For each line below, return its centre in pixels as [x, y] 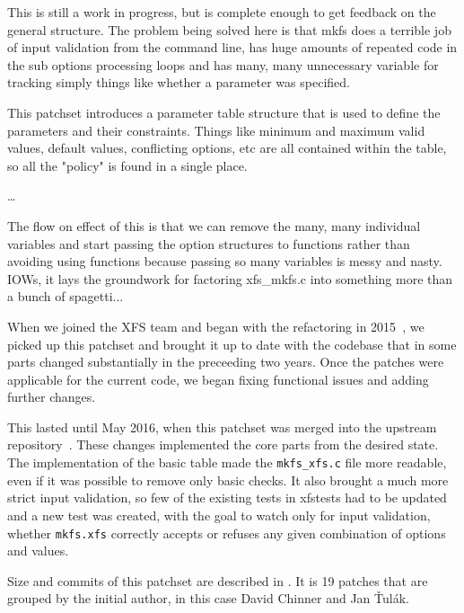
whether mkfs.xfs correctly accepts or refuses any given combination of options [227, 533]
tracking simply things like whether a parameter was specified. [179, 82]
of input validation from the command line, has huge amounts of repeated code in [232, 47]
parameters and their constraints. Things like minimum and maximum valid [216, 130]
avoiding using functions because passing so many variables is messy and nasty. [225, 261]
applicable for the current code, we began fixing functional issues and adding [218, 379]
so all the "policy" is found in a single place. [127, 165]
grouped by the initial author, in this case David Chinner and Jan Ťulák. [208, 598]
